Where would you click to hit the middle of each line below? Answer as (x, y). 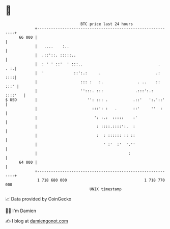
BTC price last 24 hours (107, 24)
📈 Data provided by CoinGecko (38, 199)
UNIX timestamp (106, 189)
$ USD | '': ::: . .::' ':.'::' (85, 100)
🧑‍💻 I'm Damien (21, 211)
